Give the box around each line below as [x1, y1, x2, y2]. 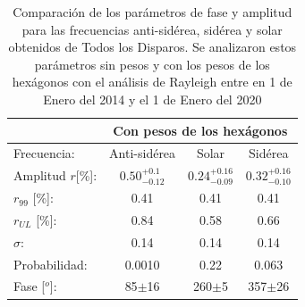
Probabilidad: [13, 254, 88, 273]
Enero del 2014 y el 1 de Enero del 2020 [43, 89, 262, 108]
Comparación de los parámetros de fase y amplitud [13, 3, 292, 21]
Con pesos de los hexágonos [113, 120, 288, 139]
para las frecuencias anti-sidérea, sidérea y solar [21, 20, 283, 38]
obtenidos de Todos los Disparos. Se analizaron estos [8, 37, 297, 56]
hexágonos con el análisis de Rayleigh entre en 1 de [12, 72, 292, 91]
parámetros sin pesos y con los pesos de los [34, 54, 270, 73]
